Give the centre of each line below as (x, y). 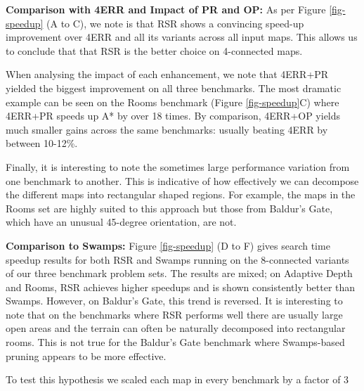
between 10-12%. (42, 143)
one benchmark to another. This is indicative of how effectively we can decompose (182, 180)
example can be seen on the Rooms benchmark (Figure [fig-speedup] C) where (173, 102)
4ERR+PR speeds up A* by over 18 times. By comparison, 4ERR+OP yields (173, 116)
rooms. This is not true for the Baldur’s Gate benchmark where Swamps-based (175, 342)
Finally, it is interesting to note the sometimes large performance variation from (178, 166)
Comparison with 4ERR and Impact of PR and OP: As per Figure (166, 9)
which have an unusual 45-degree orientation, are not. (121, 222)
